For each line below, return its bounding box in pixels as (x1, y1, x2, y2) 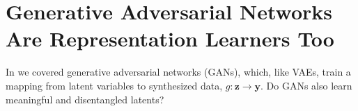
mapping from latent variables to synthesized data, (6, 78, 223, 92)
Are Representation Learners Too (6, 24, 334, 53)
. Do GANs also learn (260, 78, 352, 92)
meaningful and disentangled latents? (6, 92, 164, 106)
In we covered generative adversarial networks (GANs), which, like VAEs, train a (6, 65, 351, 79)
